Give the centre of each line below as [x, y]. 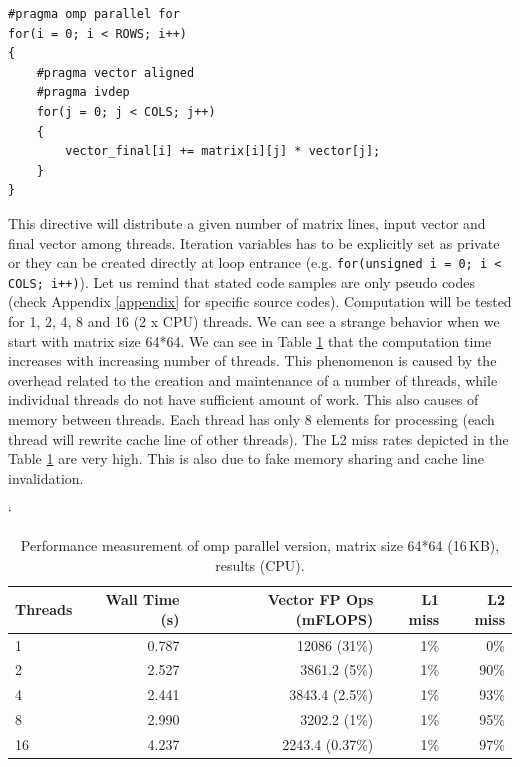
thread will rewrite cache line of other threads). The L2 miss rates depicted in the [258, 438]
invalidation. [46, 477]
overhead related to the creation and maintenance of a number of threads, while [253, 379]
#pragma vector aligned [115, 72]
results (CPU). [260, 564]
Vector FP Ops [320, 599]
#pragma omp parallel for [94, 14]
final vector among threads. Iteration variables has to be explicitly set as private [254, 242]
